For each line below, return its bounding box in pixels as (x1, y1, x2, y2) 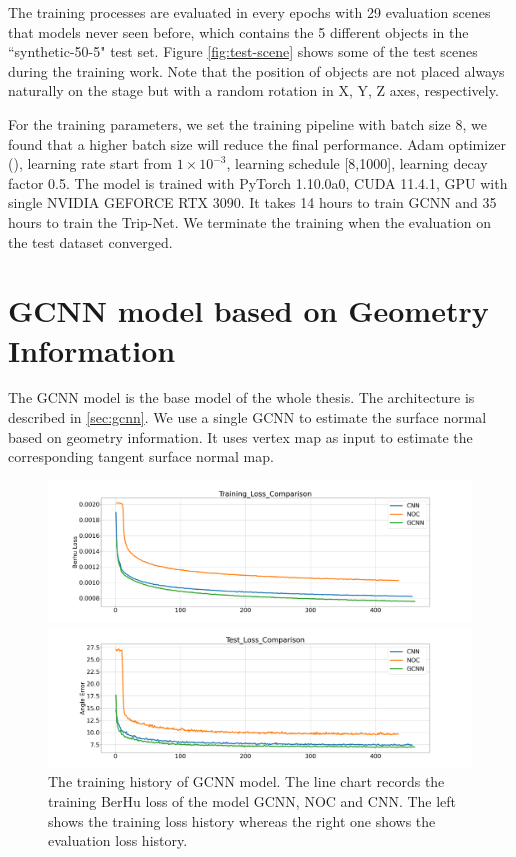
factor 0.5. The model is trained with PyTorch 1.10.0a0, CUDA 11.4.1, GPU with (8, 172, 508, 193)
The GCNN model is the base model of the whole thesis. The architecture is (8, 387, 475, 408)
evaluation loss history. (48, 830, 188, 851)
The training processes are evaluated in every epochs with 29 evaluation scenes (8, 2, 491, 22)
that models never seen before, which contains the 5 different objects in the (8, 21, 469, 42)
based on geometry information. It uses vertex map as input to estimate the (8, 426, 473, 447)
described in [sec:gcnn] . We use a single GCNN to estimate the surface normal (8, 407, 487, 428)
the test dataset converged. (8, 231, 173, 252)
